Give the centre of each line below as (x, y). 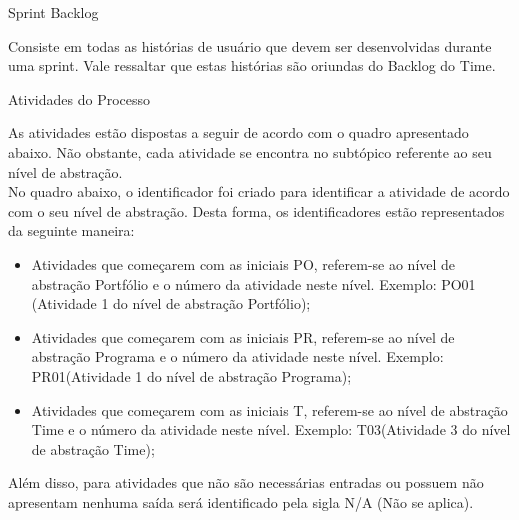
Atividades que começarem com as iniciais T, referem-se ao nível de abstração (269, 409)
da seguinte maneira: (71, 230)
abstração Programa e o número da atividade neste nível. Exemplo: (237, 356)
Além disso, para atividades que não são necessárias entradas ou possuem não (246, 482)
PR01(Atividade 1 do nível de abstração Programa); (191, 375)
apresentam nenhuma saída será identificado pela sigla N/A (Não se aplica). (241, 501)
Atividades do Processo (79, 98)
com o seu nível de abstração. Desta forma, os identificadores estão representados (256, 210)
